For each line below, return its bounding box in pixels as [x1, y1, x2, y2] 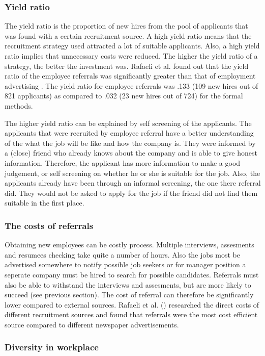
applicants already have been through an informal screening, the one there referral [5, 177, 261, 188]
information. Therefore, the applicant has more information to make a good [5, 157, 241, 168]
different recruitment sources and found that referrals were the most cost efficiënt [5, 309, 258, 320]
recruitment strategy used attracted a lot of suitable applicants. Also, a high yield [5, 40, 260, 51]
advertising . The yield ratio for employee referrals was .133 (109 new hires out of [5, 80, 258, 91]
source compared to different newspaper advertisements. [5, 319, 179, 329]
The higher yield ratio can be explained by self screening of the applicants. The [5, 117, 252, 128]
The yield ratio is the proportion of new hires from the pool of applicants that [5, 20, 248, 31]
